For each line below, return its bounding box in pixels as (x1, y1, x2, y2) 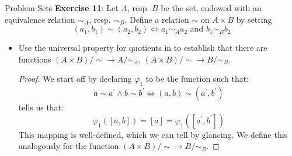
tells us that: (18, 101, 64, 113)
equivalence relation (5, 13, 75, 25)
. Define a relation (124, 13, 189, 25)
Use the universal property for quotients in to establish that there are (18, 41, 267, 54)
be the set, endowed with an (161, 2, 262, 13)
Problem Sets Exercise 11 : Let (5, 2, 119, 13)
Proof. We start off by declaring (18, 72, 132, 85)
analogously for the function (18, 140, 119, 152)
